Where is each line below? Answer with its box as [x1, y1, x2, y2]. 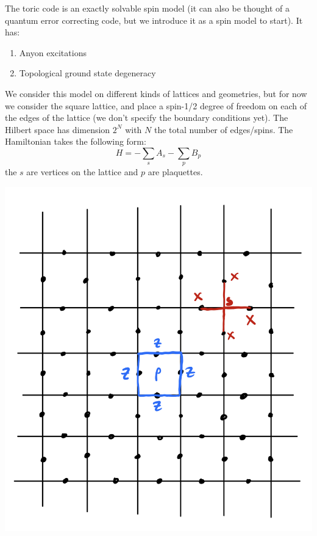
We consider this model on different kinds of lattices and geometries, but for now [5, 87, 307, 100]
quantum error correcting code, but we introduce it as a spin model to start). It [5, 13, 303, 26]
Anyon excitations [19, 46, 87, 59]
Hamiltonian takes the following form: [5, 135, 146, 148]
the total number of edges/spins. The [154, 123, 293, 136]
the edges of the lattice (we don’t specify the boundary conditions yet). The [5, 111, 288, 124]
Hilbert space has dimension [5, 123, 110, 136]
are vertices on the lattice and [26, 165, 138, 178]
